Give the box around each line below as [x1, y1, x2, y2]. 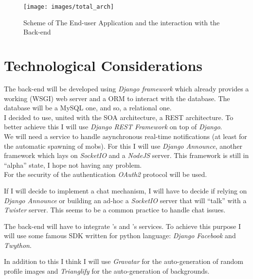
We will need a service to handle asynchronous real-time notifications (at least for [4, 131, 247, 141]
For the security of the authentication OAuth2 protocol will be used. [4, 169, 207, 179]
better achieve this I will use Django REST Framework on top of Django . [4, 122, 222, 132]
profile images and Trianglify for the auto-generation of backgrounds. [4, 266, 210, 276]
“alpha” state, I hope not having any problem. [4, 159, 142, 170]
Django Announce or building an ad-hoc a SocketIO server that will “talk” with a [4, 195, 247, 205]
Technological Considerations [4, 55, 203, 75]
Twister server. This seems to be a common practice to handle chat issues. [4, 205, 226, 215]
